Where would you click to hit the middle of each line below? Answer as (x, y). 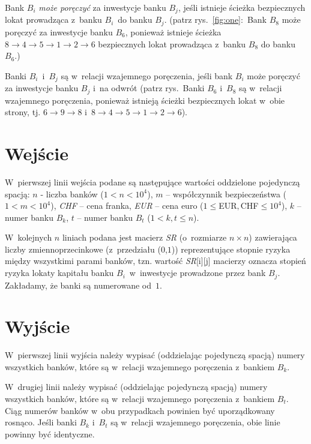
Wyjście (38, 326)
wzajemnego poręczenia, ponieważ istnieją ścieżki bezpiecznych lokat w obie (145, 100)
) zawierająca (273, 237)
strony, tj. (23, 112)
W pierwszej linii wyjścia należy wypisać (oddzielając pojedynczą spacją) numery (155, 355)
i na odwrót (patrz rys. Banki (149, 88)
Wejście (37, 153)
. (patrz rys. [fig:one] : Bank (215, 19)
